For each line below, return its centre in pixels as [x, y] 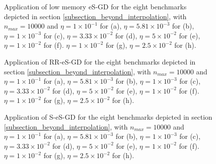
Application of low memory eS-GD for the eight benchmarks [95, 6]
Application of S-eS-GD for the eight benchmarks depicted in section [108, 116]
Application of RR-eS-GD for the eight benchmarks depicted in [100, 61]
